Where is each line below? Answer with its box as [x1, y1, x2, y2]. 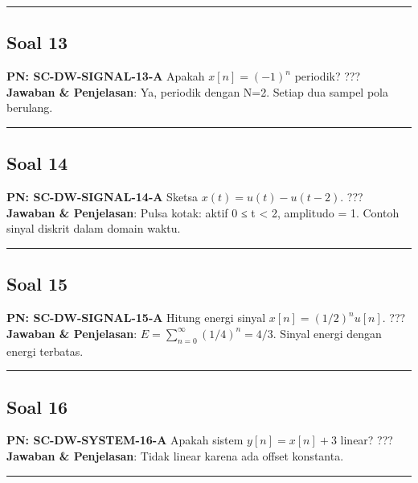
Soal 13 [6, 30, 68, 55]
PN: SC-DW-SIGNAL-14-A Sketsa [6, 188, 199, 205]
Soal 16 [6, 394, 68, 419]
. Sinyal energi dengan [273, 324, 382, 341]
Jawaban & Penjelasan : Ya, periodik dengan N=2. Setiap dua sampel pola [6, 83, 388, 100]
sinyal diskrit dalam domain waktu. [6, 220, 181, 237]
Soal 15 [6, 271, 68, 296]
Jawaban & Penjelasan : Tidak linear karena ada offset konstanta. [6, 447, 344, 464]
